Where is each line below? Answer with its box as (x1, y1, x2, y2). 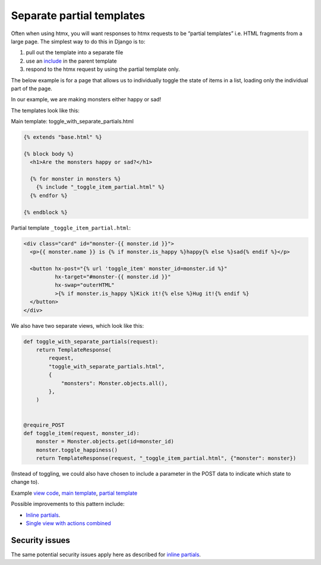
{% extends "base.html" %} (23, 134, 102, 141)
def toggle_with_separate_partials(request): (23, 338, 159, 345)
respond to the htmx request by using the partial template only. (26, 66, 180, 73)
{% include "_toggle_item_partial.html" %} (36, 184, 165, 191)
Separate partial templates (11, 9, 146, 22)
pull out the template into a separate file (26, 49, 124, 56)
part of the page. (11, 85, 53, 92)
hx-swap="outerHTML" (54, 282, 115, 288)
